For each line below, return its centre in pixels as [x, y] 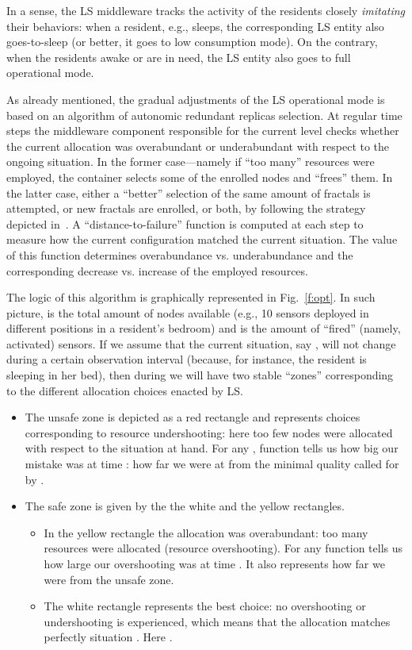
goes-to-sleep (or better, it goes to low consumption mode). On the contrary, [192, 42]
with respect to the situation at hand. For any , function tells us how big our [212, 448]
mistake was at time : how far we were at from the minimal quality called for [212, 464]
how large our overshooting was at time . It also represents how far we [214, 563]
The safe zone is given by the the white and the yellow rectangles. [185, 506]
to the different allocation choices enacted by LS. [125, 390]
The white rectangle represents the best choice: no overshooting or [205, 606]
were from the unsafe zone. [109, 579]
